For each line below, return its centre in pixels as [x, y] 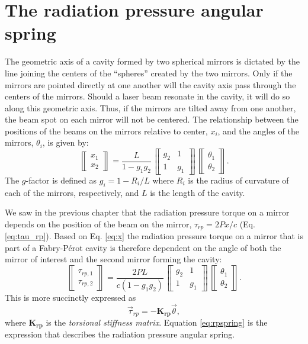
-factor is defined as [61, 180]
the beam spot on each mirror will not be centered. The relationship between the [152, 119]
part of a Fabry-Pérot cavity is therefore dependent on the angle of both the [143, 247]
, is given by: [65, 142]
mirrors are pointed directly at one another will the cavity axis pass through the [150, 84]
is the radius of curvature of [238, 180]
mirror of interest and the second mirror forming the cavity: [113, 259]
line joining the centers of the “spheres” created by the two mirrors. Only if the [149, 73]
